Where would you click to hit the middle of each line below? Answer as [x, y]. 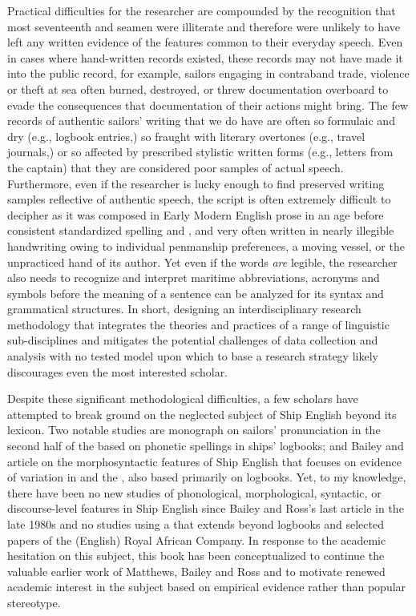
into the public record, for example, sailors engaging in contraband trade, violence [208, 73]
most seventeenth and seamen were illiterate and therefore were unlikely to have [204, 26]
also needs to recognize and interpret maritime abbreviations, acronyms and [194, 278]
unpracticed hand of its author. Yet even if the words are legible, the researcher [202, 262]
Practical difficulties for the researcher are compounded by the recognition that [202, 10]
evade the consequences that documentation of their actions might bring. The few [208, 105]
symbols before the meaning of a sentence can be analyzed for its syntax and [196, 293]
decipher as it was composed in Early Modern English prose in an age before [196, 214]
